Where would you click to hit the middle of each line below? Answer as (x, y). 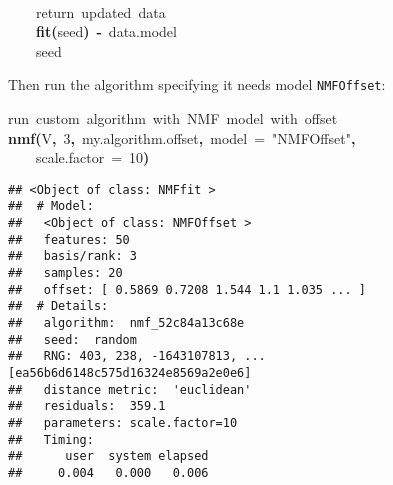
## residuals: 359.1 (87, 406)
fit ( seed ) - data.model (106, 31)
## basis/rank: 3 (72, 256)
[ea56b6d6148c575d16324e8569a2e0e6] (130, 373)
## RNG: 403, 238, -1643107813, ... (137, 356)
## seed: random (72, 339)
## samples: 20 (65, 273)
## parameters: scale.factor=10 (123, 423)
